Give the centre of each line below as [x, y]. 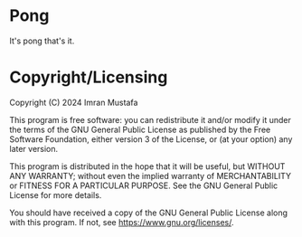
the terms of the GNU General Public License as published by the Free [140, 129]
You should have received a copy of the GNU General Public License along [148, 213]
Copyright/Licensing [89, 77]
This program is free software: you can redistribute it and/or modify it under [150, 119]
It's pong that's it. [42, 41]
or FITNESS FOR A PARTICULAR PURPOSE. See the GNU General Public [144, 185]
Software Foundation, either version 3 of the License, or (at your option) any [151, 139]
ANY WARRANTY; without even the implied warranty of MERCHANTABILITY [151, 175]
